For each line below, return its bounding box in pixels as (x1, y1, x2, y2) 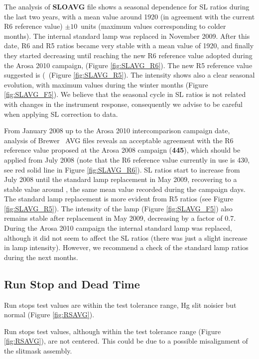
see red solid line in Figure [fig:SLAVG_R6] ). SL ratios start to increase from (4, 164, 240, 175)
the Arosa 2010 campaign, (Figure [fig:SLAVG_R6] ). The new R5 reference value (4, 60, 253, 70)
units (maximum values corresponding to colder (81, 21, 226, 31)
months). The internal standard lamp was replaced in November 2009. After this (4, 30, 250, 41)
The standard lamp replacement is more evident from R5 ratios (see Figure (4, 193, 234, 204)
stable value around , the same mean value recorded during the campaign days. (4, 183, 246, 194)
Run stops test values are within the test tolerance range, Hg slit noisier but (4, 299, 237, 310)
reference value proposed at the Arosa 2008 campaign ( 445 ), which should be (4, 145, 241, 155)
